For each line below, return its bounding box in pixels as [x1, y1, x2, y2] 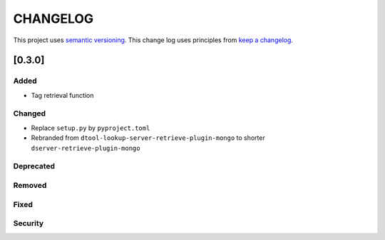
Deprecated [13, 161, 56, 171]
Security [13, 219, 44, 229]
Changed [13, 109, 46, 119]
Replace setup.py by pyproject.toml [31, 124, 150, 132]
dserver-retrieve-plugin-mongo [31, 144, 140, 152]
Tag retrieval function [31, 91, 94, 99]
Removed [13, 180, 47, 190]
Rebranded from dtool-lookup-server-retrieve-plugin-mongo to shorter [31, 134, 265, 142]
